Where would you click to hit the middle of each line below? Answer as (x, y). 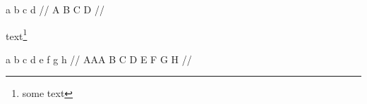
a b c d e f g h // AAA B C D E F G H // (99, 59)
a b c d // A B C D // (55, 9)
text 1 (17, 34)
